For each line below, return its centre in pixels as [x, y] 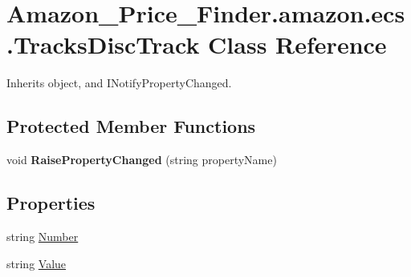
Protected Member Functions [131, 126]
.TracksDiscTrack [103, 44]
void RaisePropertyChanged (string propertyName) [142, 160]
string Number [43, 236]
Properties [51, 203]
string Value [37, 263]
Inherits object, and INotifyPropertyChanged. [119, 83]
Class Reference [297, 44]
